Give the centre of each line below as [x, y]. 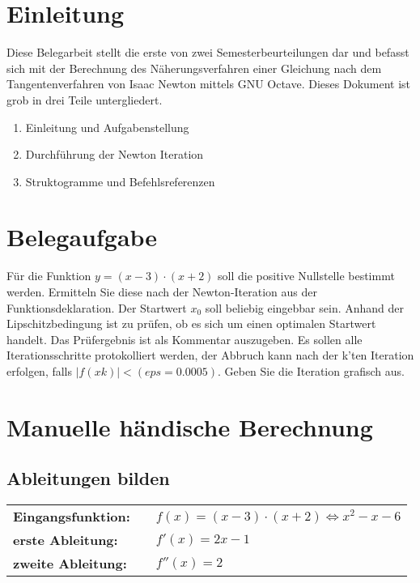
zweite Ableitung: [70, 564]
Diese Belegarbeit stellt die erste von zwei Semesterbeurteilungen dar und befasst [208, 52]
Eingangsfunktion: [72, 517]
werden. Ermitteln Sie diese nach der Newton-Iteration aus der [162, 291]
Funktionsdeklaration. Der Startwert [97, 307]
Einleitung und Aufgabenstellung [107, 127]
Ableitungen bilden [88, 478]
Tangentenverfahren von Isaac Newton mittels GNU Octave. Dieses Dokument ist [209, 84]
